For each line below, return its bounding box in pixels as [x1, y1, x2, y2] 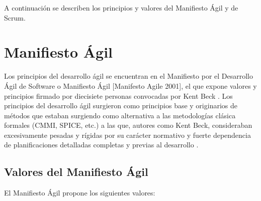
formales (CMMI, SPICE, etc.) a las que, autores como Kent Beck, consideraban [4, 120, 252, 130]
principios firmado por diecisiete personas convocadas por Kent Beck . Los [4, 90, 233, 101]
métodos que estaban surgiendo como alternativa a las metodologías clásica [4, 110, 236, 120]
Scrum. [4, 12, 26, 23]
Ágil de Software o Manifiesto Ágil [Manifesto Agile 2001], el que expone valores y [4, 80, 257, 91]
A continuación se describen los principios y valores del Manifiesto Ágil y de [4, 3, 238, 13]
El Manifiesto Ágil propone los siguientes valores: [4, 187, 155, 198]
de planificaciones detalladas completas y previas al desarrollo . [4, 139, 199, 150]
